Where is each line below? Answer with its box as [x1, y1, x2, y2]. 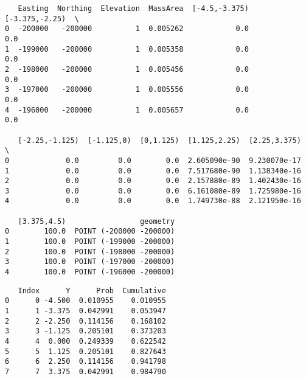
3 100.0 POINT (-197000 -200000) [5, 257, 175, 266]
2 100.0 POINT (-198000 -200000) [5, 247, 175, 256]
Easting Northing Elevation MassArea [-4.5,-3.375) [18, 4, 249, 13]
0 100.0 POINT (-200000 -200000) [5, 227, 175, 236]
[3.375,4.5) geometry [18, 217, 175, 226]
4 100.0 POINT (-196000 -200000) [5, 268, 175, 277]
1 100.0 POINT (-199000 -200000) [5, 237, 175, 246]
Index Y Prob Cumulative [18, 286, 166, 295]
